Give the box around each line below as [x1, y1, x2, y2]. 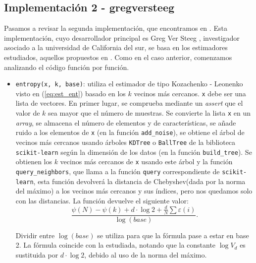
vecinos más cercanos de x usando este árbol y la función [60, 156, 233, 167]
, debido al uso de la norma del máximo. [84, 250, 207, 260]
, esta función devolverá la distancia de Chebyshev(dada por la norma [33, 176, 246, 186]
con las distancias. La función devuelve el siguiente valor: [15, 195, 189, 205]
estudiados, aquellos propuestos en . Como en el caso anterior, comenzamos [4, 52, 232, 62]
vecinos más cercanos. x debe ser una [134, 88, 246, 98]
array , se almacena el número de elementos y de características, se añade [15, 117, 236, 128]
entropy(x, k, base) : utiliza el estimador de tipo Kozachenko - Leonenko [15, 78, 243, 89]
